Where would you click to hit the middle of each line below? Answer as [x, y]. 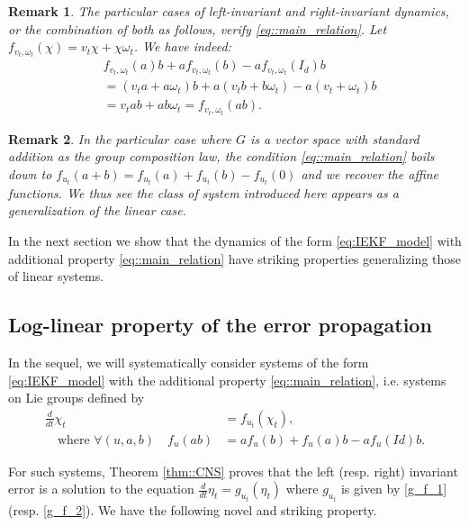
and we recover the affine [370, 173]
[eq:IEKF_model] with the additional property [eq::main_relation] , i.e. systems [227, 380]
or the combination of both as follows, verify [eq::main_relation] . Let [198, 28]
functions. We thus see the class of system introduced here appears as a [203, 192]
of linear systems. [56, 276]
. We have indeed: [182, 46]
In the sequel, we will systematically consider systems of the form [189, 363]
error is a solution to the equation [101, 489]
